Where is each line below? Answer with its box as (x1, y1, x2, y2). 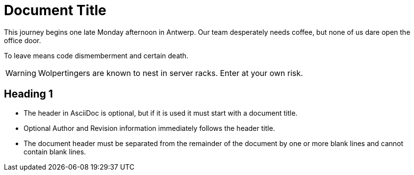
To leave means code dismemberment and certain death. (4, 51, 188, 60)
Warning (5, 68, 36, 78)
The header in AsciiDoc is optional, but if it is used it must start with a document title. (24, 108, 298, 117)
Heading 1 (4, 88, 53, 100)
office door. (4, 36, 41, 45)
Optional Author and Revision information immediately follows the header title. (24, 124, 275, 132)
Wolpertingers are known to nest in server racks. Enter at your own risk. (38, 68, 303, 78)
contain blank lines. (24, 147, 86, 156)
